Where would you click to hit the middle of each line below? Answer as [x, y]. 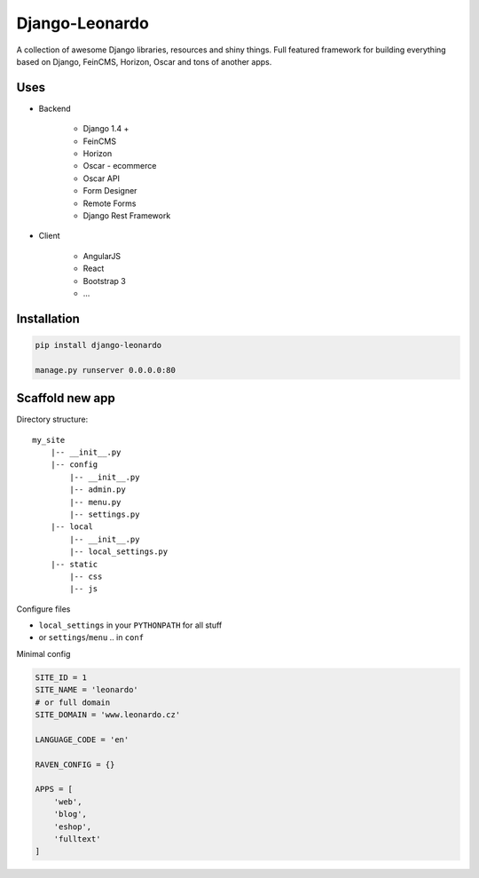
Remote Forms [110, 203]
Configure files [43, 609]
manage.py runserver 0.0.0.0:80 [106, 370]
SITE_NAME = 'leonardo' [87, 690]
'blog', [71, 814]
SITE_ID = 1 [61, 677]
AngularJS [102, 256]
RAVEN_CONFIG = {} [75, 764]
